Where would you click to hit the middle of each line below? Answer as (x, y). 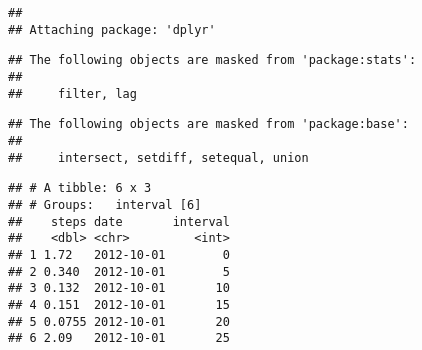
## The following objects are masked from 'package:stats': (212, 60)
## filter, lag (72, 93)
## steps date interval (119, 221)
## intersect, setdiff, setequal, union (158, 157)
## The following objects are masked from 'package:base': (208, 124)
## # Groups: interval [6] (105, 204)
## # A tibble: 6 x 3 (80, 188)
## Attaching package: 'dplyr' (112, 29)
